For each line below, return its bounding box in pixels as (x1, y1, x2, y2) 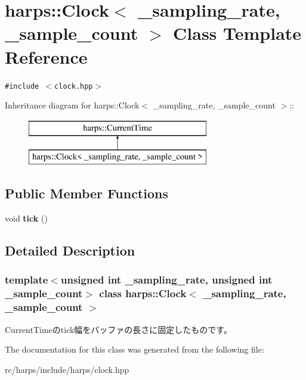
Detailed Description (5, 241, 135, 260)
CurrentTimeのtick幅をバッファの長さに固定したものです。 (5, 323, 232, 335)
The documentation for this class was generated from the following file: (5, 343, 264, 356)
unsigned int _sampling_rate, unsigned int (60, 272, 273, 287)
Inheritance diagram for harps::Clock (5, 99, 140, 111)
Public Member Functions (5, 184, 168, 203)
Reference (5, 44, 88, 68)
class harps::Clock (99, 286, 187, 301)
